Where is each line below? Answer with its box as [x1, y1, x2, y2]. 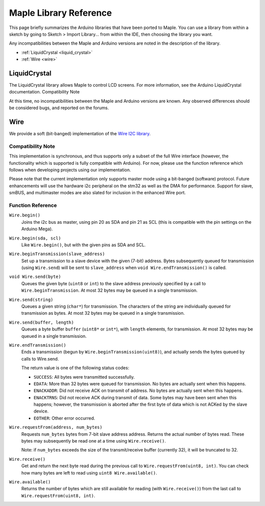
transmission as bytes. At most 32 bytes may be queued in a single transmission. [21, 310, 185, 316]
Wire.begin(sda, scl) [9, 235, 61, 241]
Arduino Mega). [21, 226, 53, 232]
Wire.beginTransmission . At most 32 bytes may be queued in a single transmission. [21, 288, 198, 294]
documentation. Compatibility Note [9, 89, 80, 95]
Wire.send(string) [9, 297, 53, 302]
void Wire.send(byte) [9, 274, 61, 280]
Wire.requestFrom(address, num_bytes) [9, 424, 103, 430]
